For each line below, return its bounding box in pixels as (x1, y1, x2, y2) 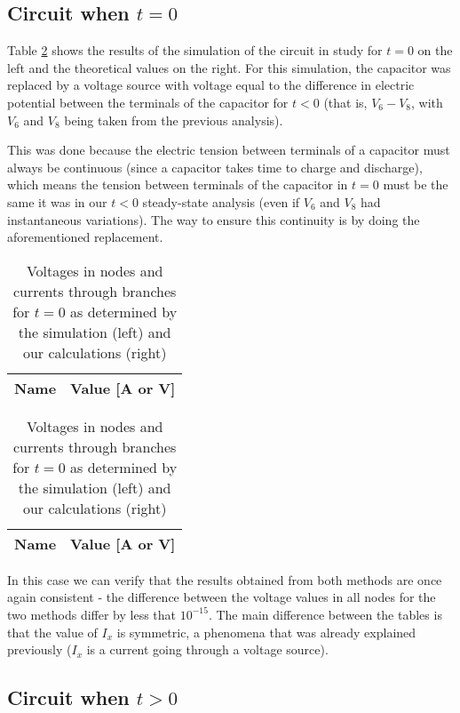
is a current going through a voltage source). (86, 640, 329, 659)
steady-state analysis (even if (142, 192, 300, 211)
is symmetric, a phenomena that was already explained (116, 622, 416, 641)
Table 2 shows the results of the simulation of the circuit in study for (7, 41, 383, 60)
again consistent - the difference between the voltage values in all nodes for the (7, 588, 436, 606)
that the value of (7, 622, 98, 641)
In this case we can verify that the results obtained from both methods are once (7, 570, 442, 589)
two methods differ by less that (7, 605, 177, 623)
